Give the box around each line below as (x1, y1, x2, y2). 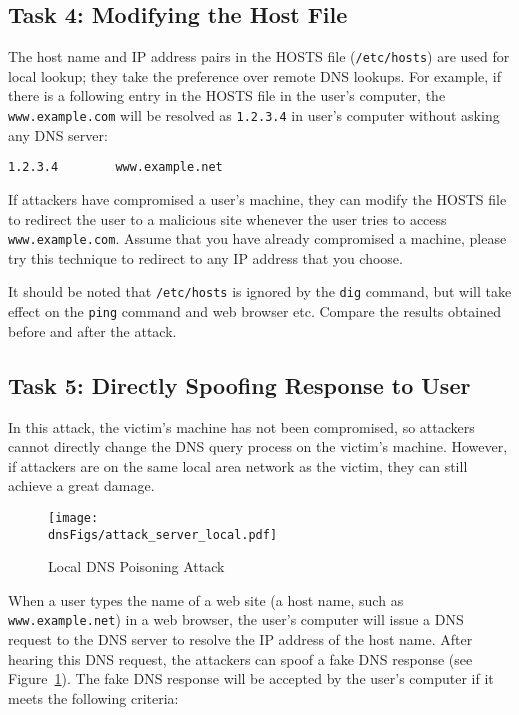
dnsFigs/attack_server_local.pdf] (48, 527, 278, 542)
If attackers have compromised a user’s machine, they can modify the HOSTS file (8, 188, 507, 209)
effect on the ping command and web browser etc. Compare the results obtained (8, 301, 501, 322)
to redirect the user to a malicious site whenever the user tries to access (8, 208, 447, 229)
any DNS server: (8, 124, 108, 145)
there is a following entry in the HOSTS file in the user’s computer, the (8, 85, 446, 106)
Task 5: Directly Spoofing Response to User (8, 369, 471, 400)
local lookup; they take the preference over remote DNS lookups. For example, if (8, 65, 501, 86)
